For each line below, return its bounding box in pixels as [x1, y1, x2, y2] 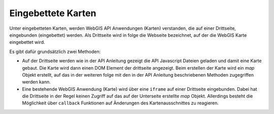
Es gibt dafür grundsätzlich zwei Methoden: [9, 48, 101, 54]
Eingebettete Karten [9, 8, 96, 19]
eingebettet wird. [9, 39, 45, 45]
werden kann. [22, 79, 51, 85]
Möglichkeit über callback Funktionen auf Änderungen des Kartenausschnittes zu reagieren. [22, 100, 219, 106]
